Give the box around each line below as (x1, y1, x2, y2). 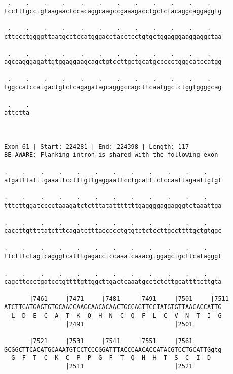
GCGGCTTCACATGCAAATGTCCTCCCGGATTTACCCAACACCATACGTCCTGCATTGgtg (4, 346, 222, 353)
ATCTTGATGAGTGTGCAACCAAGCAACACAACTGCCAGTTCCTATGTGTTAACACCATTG (4, 303, 222, 311)
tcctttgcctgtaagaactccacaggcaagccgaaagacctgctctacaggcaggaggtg (4, 8, 222, 15)
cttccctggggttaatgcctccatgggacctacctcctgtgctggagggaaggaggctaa (4, 33, 222, 41)
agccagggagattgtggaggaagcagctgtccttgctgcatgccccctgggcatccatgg (4, 58, 222, 66)
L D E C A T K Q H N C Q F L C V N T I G (11, 312, 222, 319)
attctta (4, 109, 30, 117)
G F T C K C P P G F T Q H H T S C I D (11, 354, 211, 362)
